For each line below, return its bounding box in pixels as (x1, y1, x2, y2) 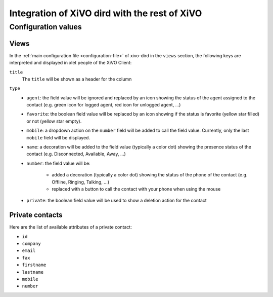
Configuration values (9, 22, 82, 31)
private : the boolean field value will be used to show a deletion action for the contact (26, 198, 207, 204)
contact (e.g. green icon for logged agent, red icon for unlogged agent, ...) (26, 102, 181, 108)
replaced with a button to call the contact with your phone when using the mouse (52, 185, 221, 192)
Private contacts (9, 211, 63, 219)
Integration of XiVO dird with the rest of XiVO (9, 8, 202, 19)
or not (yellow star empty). (26, 118, 82, 124)
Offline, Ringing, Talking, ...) (52, 179, 110, 185)
